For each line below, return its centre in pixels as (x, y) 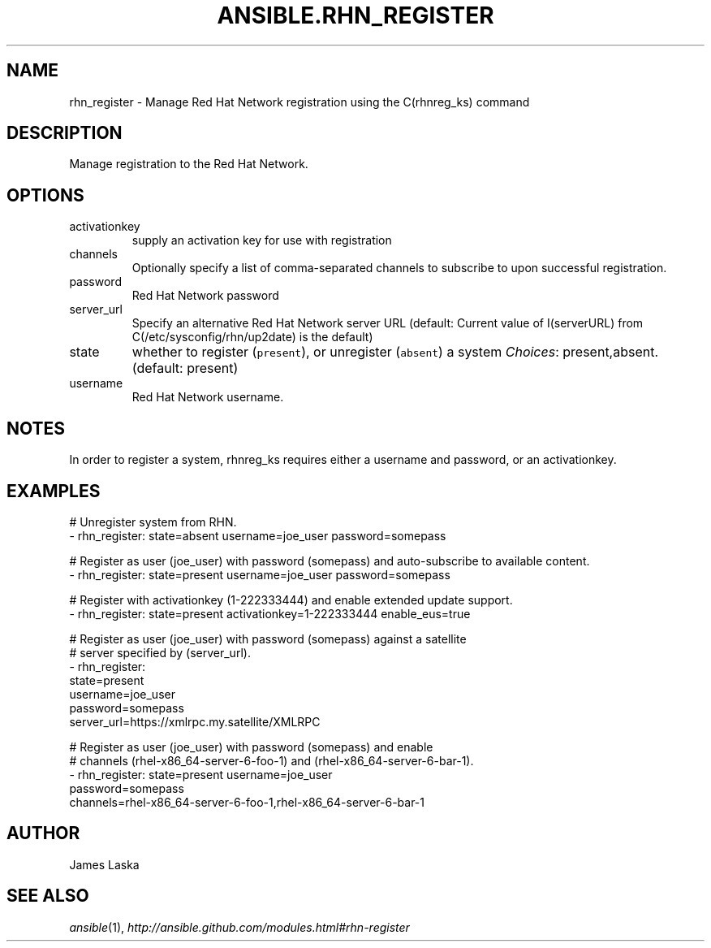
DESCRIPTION (65, 133)
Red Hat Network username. (208, 397)
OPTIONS (45, 195)
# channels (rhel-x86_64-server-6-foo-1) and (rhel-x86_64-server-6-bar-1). (271, 760)
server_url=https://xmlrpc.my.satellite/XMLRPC (195, 721)
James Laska (104, 864)
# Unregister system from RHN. (153, 522)
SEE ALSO (48, 896)
